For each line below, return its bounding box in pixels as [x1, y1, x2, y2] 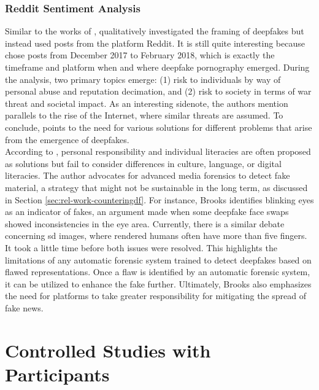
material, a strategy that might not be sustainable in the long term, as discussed [5, 181, 308, 193]
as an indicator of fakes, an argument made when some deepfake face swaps [5, 205, 289, 218]
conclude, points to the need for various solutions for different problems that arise [5, 120, 312, 133]
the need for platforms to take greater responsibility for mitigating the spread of [5, 289, 306, 302]
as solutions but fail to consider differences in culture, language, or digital [5, 157, 282, 170]
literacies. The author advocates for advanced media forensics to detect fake [5, 169, 290, 182]
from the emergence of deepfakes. [5, 133, 129, 146]
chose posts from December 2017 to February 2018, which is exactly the [5, 49, 275, 61]
